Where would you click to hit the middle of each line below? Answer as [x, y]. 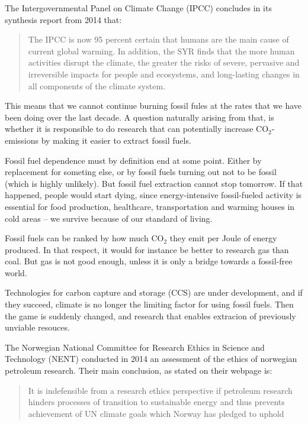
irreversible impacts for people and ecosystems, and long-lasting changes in [164, 74]
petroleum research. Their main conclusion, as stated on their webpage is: [139, 370]
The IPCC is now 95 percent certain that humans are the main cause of [158, 39]
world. [16, 272]
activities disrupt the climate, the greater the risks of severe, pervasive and [164, 62]
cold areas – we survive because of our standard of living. [109, 218]
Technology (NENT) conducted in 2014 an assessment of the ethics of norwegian [151, 359]
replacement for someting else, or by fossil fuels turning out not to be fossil [141, 172]
